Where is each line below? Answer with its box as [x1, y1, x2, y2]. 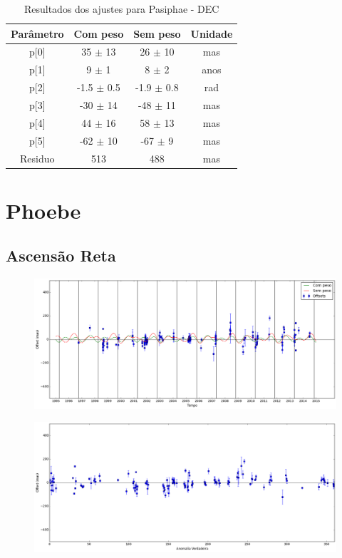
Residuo [20, 150, 55, 165]
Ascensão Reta [6, 244, 116, 267]
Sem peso [133, 26, 181, 41]
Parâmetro [11, 26, 64, 41]
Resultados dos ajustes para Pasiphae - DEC [24, 1, 219, 16]
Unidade [190, 26, 233, 41]
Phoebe [6, 195, 81, 224]
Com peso [73, 26, 124, 41]
